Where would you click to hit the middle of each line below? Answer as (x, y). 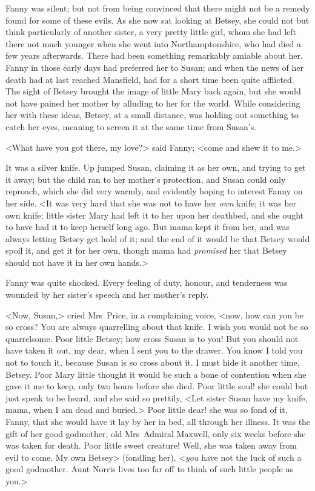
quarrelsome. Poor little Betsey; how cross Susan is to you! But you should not (152, 338)
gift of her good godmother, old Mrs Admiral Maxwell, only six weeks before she (156, 433)
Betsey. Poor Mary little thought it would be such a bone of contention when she (156, 374)
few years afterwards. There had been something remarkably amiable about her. (154, 55)
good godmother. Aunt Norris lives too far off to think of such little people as (149, 469)
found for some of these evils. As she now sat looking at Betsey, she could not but (157, 20)
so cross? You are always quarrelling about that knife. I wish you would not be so (157, 327)
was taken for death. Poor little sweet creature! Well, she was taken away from (151, 445)
